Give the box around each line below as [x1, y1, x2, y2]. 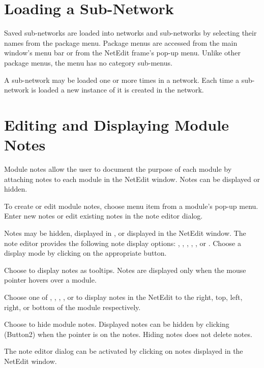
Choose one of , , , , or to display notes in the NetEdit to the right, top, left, [4, 291, 243, 302]
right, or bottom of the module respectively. [4, 301, 141, 312]
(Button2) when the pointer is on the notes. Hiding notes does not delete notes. [4, 328, 252, 339]
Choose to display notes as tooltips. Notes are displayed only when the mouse [4, 264, 246, 275]
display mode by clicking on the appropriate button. [4, 248, 167, 258]
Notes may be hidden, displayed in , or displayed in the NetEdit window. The [4, 227, 246, 238]
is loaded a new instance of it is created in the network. [31, 84, 204, 95]
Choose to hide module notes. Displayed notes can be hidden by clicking [4, 319, 229, 329]
